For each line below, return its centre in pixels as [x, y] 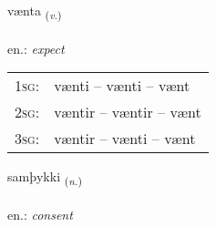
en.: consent [40, 215]
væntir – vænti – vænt [125, 139]
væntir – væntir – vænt [128, 112]
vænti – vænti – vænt [122, 86]
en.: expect [36, 48]
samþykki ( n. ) [45, 178]
